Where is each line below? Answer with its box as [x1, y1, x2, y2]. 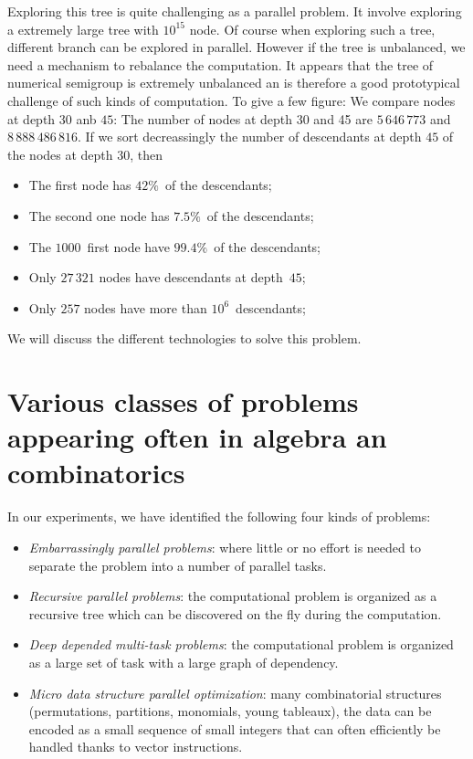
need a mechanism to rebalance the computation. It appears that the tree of [7, 55, 434, 74]
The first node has [28, 175, 131, 195]
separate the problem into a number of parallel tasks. [28, 555, 327, 575]
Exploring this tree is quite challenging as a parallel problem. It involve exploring [7, 2, 462, 20]
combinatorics [7, 454, 185, 491]
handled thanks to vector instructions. [28, 737, 243, 756]
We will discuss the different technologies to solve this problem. [7, 329, 362, 348]
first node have [87, 237, 170, 256]
